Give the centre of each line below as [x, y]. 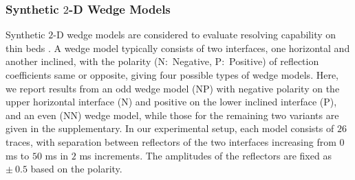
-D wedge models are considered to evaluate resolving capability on [195, 35]
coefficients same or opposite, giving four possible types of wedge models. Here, [172, 75]
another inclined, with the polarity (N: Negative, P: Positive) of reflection [162, 61]
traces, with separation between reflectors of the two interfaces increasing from [171, 141]
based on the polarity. [76, 169]
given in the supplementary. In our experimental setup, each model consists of [170, 128]
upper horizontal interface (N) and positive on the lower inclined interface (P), [171, 102]
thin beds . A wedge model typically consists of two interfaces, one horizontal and [178, 48]
